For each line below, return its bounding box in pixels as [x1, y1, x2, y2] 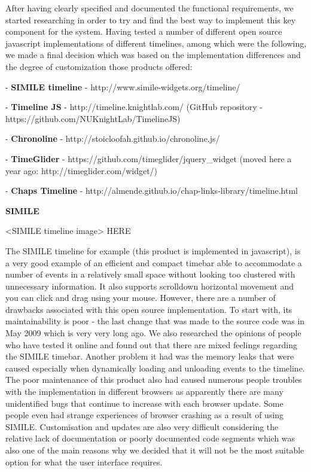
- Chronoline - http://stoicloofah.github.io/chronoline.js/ [5, 132, 220, 145]
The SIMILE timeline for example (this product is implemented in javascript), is [5, 244, 301, 257]
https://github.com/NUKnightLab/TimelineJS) [5, 112, 181, 124]
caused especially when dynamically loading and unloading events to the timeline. [5, 361, 305, 374]
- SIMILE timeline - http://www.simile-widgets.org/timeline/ [5, 80, 240, 93]
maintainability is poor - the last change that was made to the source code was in [5, 315, 305, 327]
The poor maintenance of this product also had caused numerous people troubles [5, 373, 302, 386]
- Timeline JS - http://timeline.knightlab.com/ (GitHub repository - [5, 101, 263, 113]
